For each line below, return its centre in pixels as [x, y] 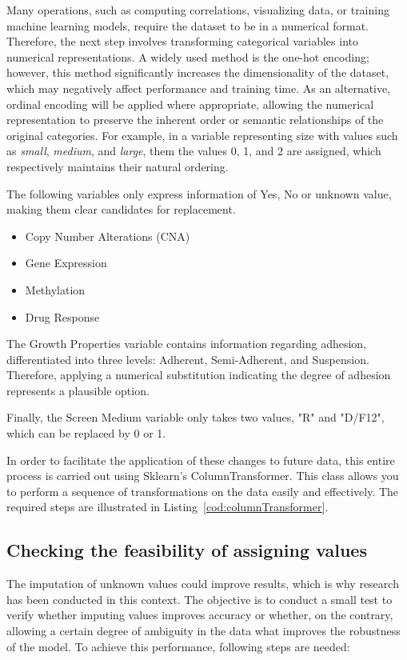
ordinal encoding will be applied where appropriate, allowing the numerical [190, 104]
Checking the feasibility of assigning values [187, 550]
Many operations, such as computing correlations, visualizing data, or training [198, 10]
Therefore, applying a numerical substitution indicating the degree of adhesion [199, 375]
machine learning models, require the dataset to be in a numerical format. [188, 25]
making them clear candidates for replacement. [121, 209]
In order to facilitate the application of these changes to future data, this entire [201, 460]
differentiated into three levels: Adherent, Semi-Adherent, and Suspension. [188, 359]
